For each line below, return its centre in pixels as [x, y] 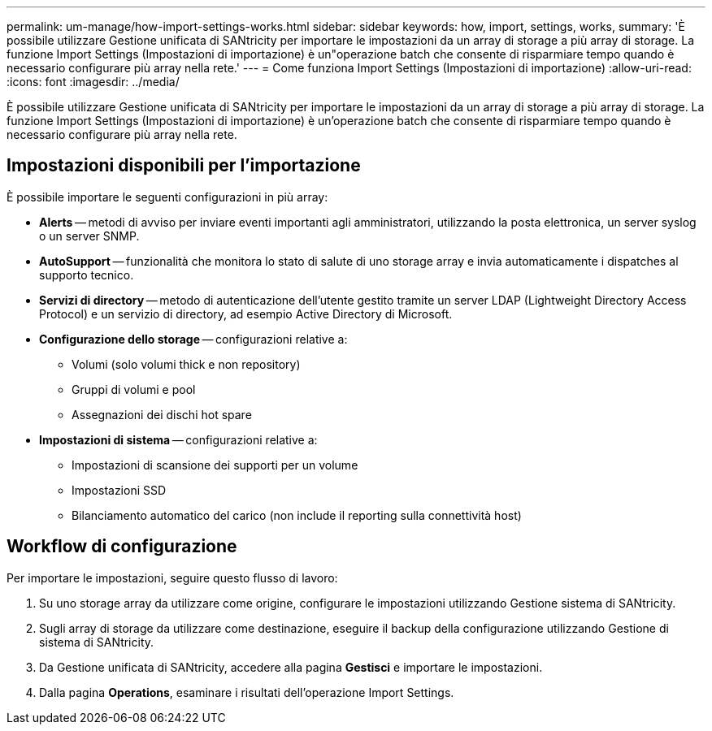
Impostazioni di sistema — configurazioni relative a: [178, 439]
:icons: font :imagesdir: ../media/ [93, 82]
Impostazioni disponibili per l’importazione [184, 166]
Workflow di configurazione [122, 547]
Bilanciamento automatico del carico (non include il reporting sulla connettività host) [297, 515]
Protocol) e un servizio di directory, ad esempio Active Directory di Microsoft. [246, 314]
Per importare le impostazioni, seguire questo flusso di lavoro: [172, 577]
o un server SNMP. [89, 236]
